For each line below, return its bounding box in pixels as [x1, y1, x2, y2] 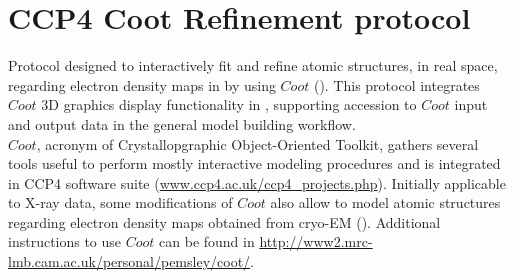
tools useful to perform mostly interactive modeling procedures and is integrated [8, 153, 501, 174]
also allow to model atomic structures [270, 192, 501, 213]
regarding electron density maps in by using [8, 74, 276, 95]
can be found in [159, 231, 255, 252]
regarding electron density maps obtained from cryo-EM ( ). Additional [8, 211, 441, 232]
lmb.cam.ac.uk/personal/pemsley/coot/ [8, 251, 251, 272]
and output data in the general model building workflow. [8, 113, 356, 134]
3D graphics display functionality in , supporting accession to [41, 94, 417, 115]
